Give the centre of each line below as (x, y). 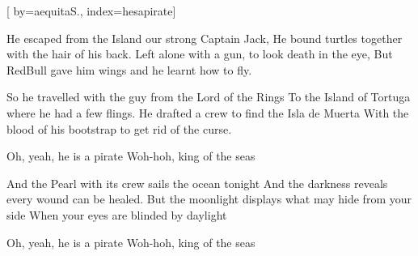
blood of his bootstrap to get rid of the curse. (119, 128)
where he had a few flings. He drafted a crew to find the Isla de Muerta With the (208, 112)
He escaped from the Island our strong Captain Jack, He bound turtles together (205, 38)
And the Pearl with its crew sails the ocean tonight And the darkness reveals (197, 183)
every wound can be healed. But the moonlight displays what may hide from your (209, 199)
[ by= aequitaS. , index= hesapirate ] (91, 11)
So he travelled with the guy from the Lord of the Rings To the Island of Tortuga (209, 97)
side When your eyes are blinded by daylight (117, 214)
